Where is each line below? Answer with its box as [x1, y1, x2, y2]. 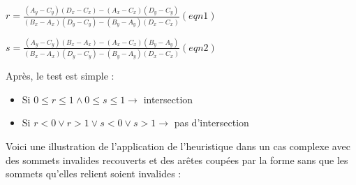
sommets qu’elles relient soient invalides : [6, 166, 181, 181]
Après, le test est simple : [6, 68, 114, 83]
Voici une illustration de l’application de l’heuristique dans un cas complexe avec [6, 139, 350, 154]
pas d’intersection [174, 115, 249, 130]
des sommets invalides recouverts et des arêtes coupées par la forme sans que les [6, 152, 348, 167]
